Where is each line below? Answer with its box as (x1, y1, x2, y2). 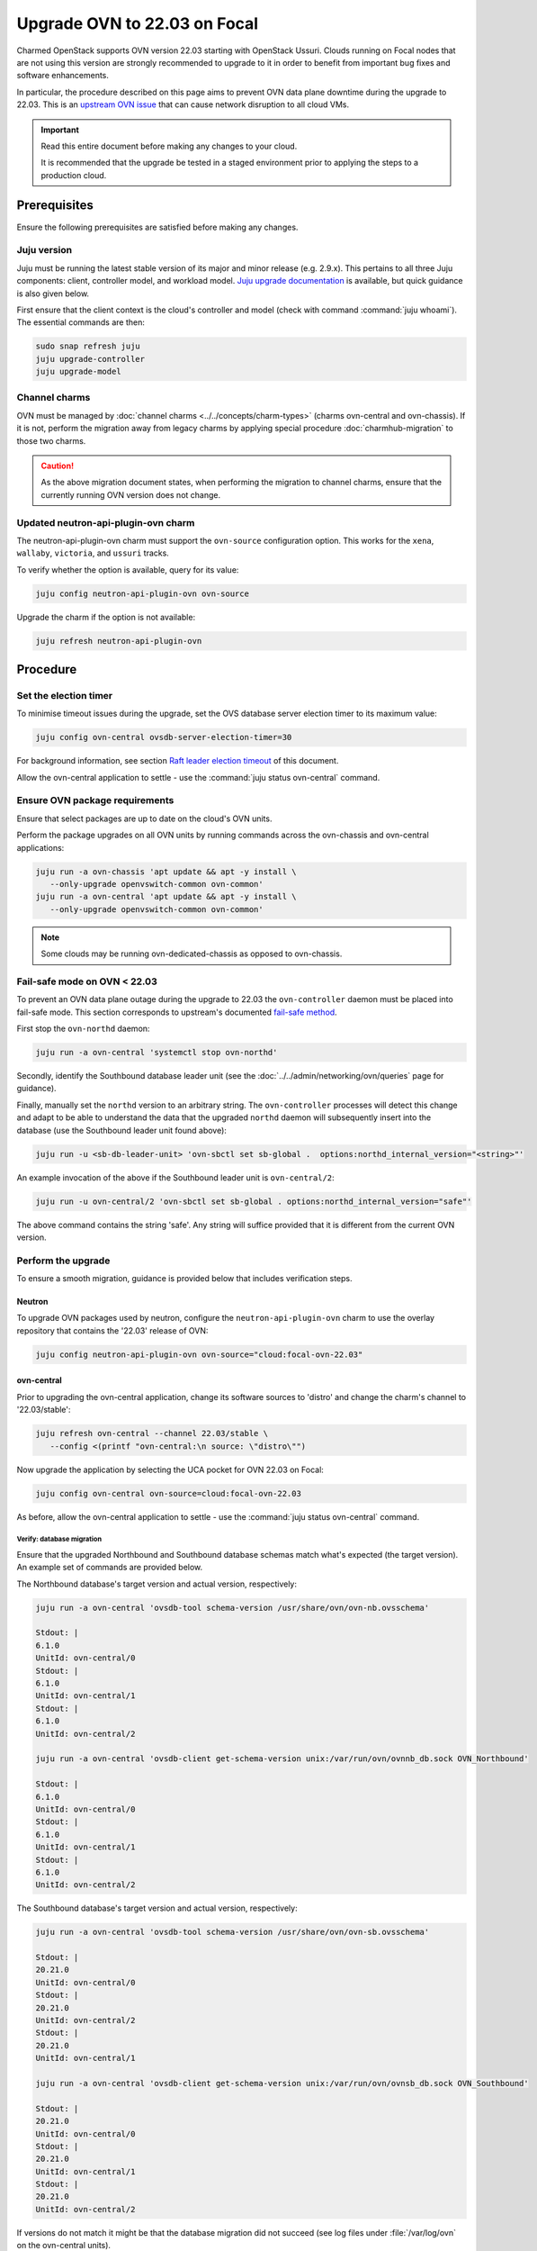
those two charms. (16, 435, 86, 446)
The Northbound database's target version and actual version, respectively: (16, 1578, 297, 1589)
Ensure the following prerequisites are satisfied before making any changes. (16, 221, 299, 232)
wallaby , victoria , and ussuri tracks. (16, 547, 170, 558)
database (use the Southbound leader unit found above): (16, 1125, 227, 1135)
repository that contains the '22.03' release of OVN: (16, 1324, 209, 1336)
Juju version (16, 244, 72, 257)
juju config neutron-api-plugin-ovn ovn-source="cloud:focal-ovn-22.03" (35, 1349, 363, 1360)
